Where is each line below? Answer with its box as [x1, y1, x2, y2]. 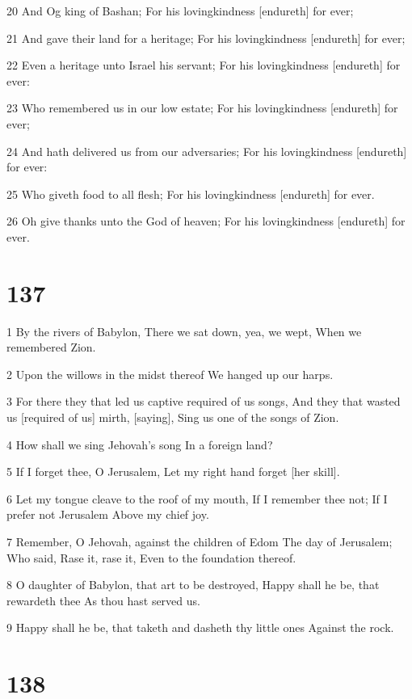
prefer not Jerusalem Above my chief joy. [6, 506, 209, 523]
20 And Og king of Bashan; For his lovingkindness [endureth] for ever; [6, 2, 354, 19]
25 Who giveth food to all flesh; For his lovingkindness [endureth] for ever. [6, 185, 375, 202]
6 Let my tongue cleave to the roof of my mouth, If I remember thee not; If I [6, 490, 388, 507]
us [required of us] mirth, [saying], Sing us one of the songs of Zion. [6, 409, 339, 426]
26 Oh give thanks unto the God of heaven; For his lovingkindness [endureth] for [6, 213, 406, 229]
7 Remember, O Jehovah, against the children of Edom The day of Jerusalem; [6, 533, 393, 550]
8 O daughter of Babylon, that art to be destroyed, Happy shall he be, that [6, 576, 380, 593]
